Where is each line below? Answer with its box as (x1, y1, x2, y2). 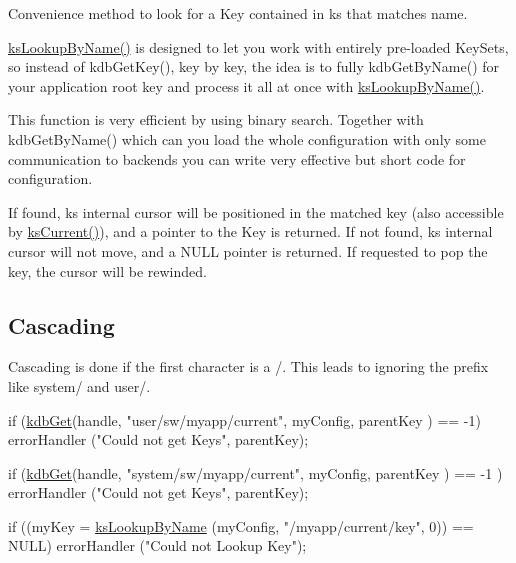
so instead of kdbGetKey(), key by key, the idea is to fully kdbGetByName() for (8, 56, 500, 77)
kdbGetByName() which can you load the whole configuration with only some (8, 128, 486, 149)
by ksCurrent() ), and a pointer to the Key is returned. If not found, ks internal (8, 221, 493, 242)
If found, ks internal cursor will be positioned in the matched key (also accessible (8, 201, 504, 222)
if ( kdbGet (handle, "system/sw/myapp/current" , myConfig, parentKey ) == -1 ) (8, 462, 503, 483)
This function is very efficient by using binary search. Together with (8, 109, 424, 130)
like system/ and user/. (8, 375, 151, 396)
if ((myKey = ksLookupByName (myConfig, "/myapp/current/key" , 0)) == (8, 515, 474, 536)
